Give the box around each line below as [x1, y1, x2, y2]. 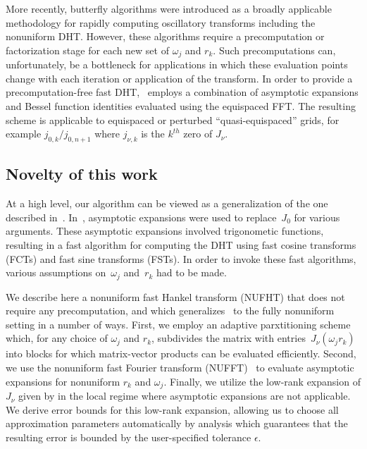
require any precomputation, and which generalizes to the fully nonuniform [6, 303, 335, 318]
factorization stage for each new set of [6, 42, 169, 57]
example [6, 126, 42, 141]
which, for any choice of [6, 331, 108, 345]
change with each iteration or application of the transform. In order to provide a [6, 70, 353, 85]
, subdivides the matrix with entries [151, 331, 306, 345]
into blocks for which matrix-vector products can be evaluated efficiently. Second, [6, 346, 356, 361]
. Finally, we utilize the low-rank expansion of [163, 374, 361, 388]
